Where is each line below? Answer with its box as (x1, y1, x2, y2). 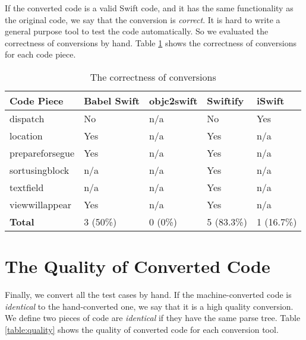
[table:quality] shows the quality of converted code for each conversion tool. (5, 323, 279, 335)
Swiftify (207, 93, 244, 107)
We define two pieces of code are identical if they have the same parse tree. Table (5, 312, 301, 324)
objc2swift (149, 93, 198, 107)
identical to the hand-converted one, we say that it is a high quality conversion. (5, 300, 294, 312)
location (10, 128, 43, 142)
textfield (10, 180, 44, 194)
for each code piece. (5, 48, 76, 61)
